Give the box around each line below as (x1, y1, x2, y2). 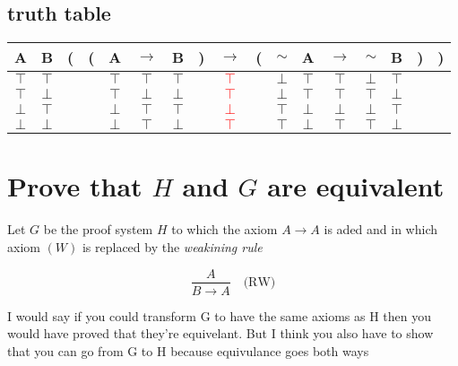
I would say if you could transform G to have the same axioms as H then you (7, 306, 432, 325)
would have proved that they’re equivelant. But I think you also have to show (7, 324, 434, 343)
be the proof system (43, 220, 153, 239)
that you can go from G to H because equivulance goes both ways (7, 341, 369, 360)
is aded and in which (324, 220, 437, 239)
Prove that (7, 168, 143, 205)
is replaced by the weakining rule (82, 237, 263, 256)
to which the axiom (171, 220, 278, 239)
